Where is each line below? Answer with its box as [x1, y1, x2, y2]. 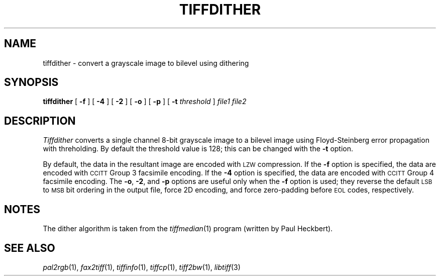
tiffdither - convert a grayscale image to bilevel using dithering [43, 58, 249, 67]
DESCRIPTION [4, 114, 76, 127]
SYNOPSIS [4, 76, 59, 89]
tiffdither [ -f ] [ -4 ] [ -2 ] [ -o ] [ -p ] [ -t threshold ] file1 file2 [43, 97, 247, 106]
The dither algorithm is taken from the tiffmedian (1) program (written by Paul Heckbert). [43, 224, 333, 233]
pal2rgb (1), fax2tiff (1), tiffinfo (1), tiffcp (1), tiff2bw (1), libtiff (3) [43, 262, 241, 271]
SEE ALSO [4, 241, 55, 254]
